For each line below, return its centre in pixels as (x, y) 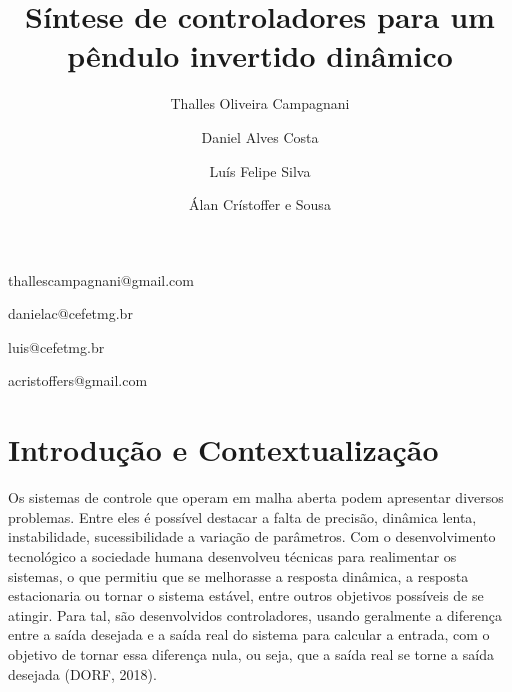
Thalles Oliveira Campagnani (260, 103)
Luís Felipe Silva (260, 170)
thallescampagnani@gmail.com (101, 279)
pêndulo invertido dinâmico (260, 55)
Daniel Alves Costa (260, 136)
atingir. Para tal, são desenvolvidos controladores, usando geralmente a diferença (255, 614)
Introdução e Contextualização (223, 449)
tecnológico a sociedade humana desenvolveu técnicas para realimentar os (232, 555)
